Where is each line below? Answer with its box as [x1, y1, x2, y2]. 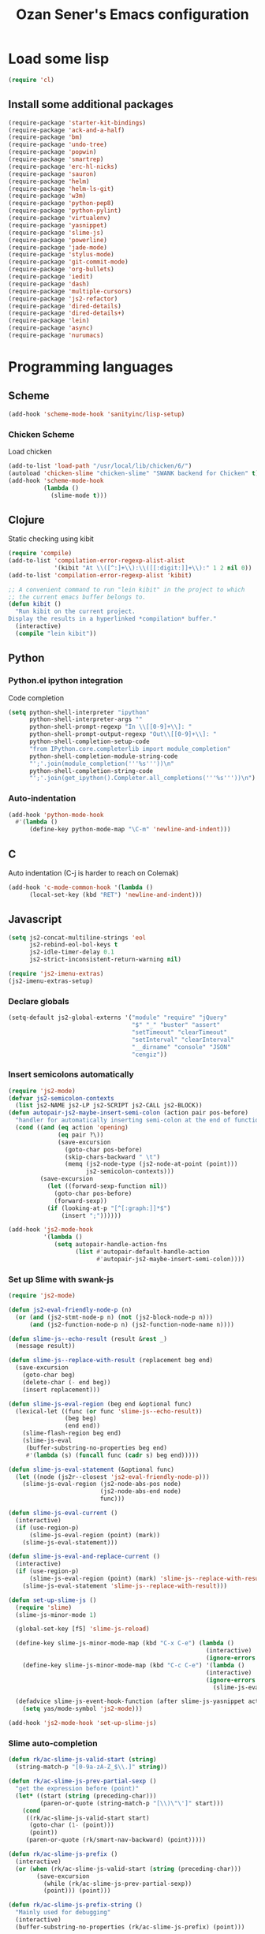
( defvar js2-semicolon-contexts [8, 1094, 114, 1102]
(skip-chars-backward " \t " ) [64, 1153, 160, 1161]
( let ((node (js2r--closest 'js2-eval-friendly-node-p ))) [15, 1473, 211, 1480]
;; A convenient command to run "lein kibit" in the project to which [8, 585, 245, 593]
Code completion [8, 693, 65, 703]
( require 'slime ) [15, 1604, 73, 1611]
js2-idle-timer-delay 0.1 [28, 948, 114, 956]
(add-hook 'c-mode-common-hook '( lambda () [8, 883, 154, 892]
